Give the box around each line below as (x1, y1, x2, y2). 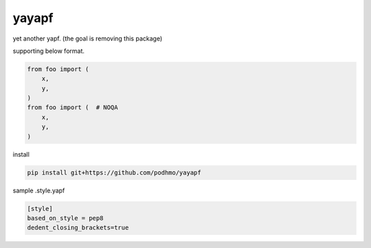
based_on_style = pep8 (27, 214, 104, 222)
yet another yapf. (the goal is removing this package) (12, 34, 163, 43)
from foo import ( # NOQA (27, 104, 118, 111)
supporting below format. (12, 47, 85, 55)
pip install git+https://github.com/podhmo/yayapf (27, 168, 202, 177)
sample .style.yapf (12, 186, 65, 194)
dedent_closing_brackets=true (27, 224, 129, 232)
